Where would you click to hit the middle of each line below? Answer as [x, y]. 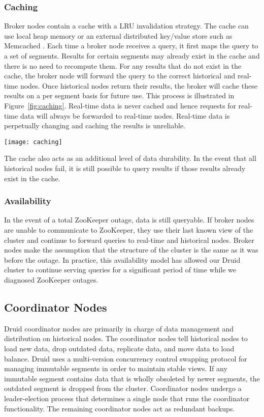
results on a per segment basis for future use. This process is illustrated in [119, 95]
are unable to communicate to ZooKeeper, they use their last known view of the [129, 230]
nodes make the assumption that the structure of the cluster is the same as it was [131, 250]
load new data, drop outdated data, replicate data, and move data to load [119, 348]
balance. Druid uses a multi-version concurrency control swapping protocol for [126, 358]
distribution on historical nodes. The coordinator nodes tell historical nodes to [126, 338]
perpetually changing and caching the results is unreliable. [95, 126]
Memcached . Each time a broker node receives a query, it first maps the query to [131, 46]
